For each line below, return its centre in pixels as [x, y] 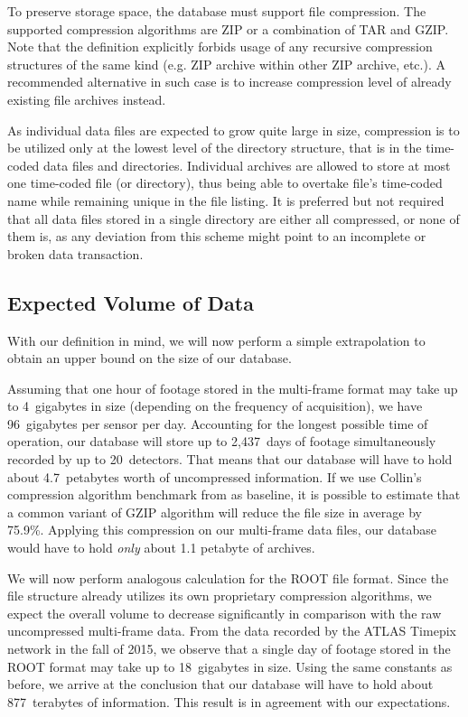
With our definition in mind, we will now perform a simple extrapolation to [216, 340]
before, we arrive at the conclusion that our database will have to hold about [220, 684]
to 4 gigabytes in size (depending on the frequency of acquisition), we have [215, 406]
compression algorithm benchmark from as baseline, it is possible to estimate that [234, 494]
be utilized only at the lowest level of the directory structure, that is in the [215, 148]
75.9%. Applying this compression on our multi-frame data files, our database [222, 530]
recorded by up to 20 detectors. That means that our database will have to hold [230, 459]
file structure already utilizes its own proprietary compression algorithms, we [220, 596]
